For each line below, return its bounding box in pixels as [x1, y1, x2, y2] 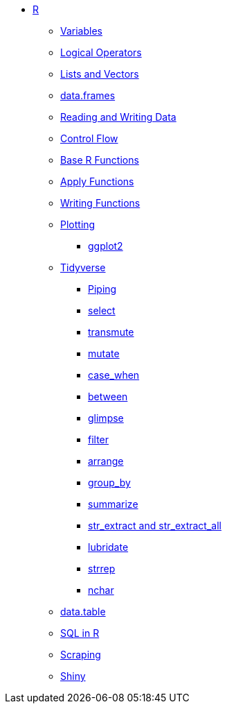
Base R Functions [60, 154, 139, 166]
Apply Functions [60, 176, 134, 187]
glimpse [88, 412, 124, 424]
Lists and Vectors [60, 68, 139, 80]
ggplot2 [88, 240, 123, 252]
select [88, 305, 116, 316]
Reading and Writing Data [60, 111, 176, 123]
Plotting [60, 219, 96, 230]
